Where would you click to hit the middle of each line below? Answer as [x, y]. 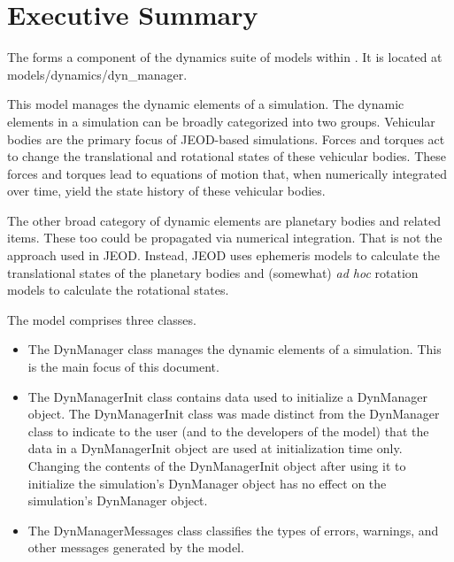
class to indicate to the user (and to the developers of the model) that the [228, 431]
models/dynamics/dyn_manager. [97, 74]
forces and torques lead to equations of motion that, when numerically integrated [227, 173]
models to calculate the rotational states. [118, 290]
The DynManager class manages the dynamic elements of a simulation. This [235, 349]
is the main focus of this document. [123, 367]
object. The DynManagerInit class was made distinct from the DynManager [234, 414]
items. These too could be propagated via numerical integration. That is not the [225, 238]
